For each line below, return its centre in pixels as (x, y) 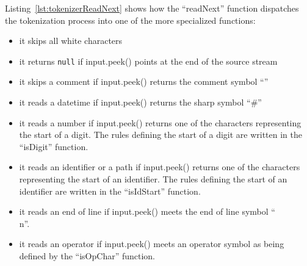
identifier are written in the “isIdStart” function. (110, 191)
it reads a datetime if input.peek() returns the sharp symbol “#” (140, 102)
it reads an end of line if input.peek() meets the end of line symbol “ (147, 211)
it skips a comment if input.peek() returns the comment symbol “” (144, 81)
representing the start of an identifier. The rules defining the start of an (153, 179)
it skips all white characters (71, 41)
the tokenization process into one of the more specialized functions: (130, 20)
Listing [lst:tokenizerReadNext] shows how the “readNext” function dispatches (152, 8)
